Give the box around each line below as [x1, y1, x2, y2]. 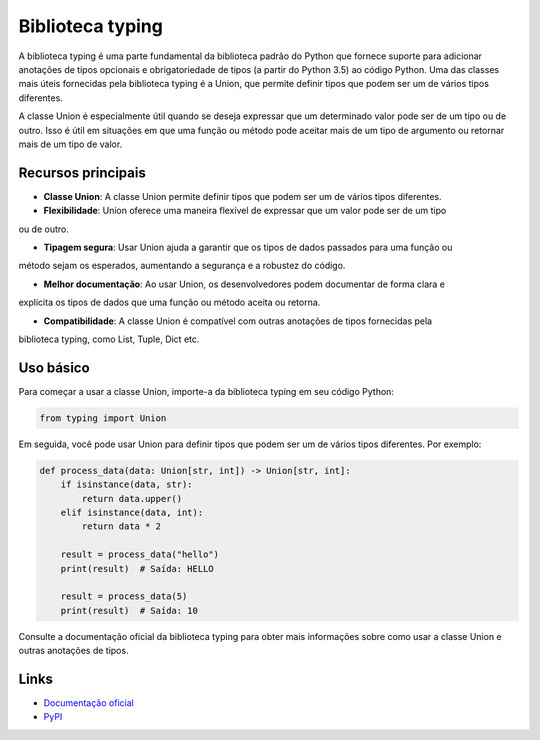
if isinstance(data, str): [60, 479, 194, 490]
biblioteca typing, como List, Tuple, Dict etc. [18, 333, 200, 345]
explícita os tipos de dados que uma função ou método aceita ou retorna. [18, 296, 321, 309]
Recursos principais [18, 164, 147, 181]
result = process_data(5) [60, 591, 188, 602]
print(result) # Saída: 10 [60, 605, 199, 616]
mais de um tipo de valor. [18, 138, 123, 150]
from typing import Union [39, 412, 167, 424]
